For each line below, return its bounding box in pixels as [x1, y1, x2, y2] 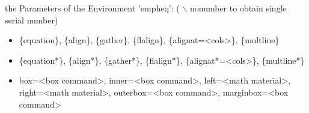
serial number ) [5, 13, 58, 26]
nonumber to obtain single [189, 2, 287, 14]
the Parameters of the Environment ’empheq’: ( [5, 2, 180, 14]
